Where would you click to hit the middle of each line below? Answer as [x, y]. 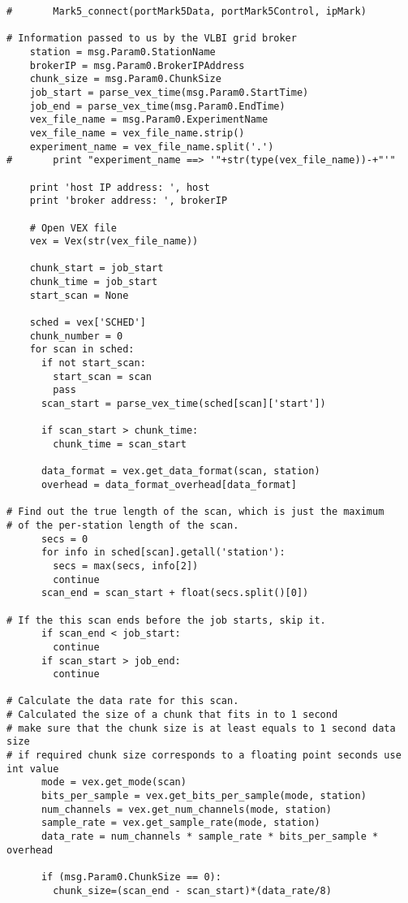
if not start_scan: [93, 363]
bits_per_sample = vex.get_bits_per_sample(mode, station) [204, 796]
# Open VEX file [73, 228]
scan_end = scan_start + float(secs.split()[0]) [175, 593]
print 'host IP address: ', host [120, 187]
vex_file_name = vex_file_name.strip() [137, 133]
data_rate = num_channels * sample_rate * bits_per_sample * [210, 837]
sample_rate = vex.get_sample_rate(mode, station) [180, 823]
